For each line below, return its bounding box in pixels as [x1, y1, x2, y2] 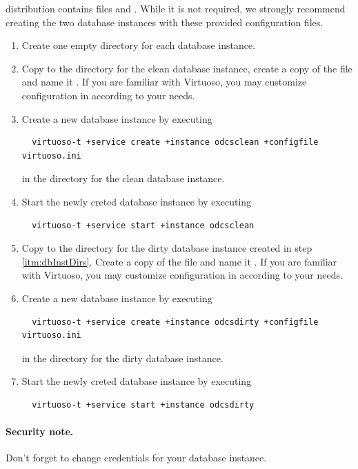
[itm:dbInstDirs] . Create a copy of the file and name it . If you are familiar [21, 254, 337, 268]
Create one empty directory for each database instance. [21, 38, 256, 52]
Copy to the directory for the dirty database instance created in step [21, 241, 312, 255]
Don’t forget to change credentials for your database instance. [6, 450, 267, 465]
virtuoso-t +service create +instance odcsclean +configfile [32, 137, 319, 148]
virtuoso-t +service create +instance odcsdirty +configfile [32, 317, 319, 327]
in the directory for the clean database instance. [21, 171, 225, 186]
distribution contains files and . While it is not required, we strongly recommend [6, 1, 346, 15]
